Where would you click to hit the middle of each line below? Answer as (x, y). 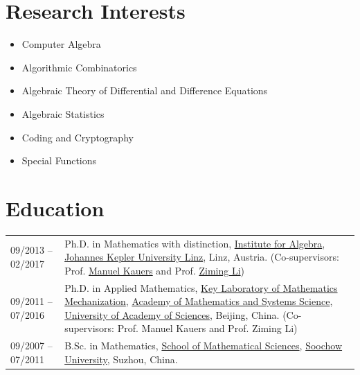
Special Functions (59, 160)
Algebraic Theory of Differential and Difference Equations (145, 90)
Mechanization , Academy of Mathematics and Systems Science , (199, 301)
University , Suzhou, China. (121, 359)
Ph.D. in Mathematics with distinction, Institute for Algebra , (195, 243)
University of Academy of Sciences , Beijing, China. (172, 314)
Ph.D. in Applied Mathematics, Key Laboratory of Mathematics (201, 287)
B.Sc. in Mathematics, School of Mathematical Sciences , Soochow (204, 346)
